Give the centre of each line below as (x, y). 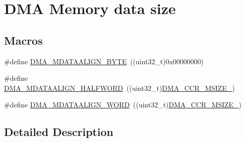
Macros (23, 40)
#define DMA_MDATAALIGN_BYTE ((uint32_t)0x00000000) (104, 61)
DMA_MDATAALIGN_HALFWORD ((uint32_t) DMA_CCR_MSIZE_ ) (119, 88)
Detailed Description (59, 132)
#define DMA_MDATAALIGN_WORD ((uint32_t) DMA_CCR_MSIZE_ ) (123, 105)
